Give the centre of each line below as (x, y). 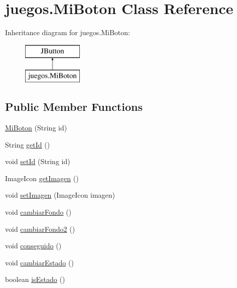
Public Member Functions (74, 107)
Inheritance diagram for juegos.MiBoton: (68, 32)
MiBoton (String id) (36, 128)
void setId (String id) (38, 161)
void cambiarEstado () (39, 262)
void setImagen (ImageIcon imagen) (60, 195)
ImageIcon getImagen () (42, 178)
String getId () (28, 144)
